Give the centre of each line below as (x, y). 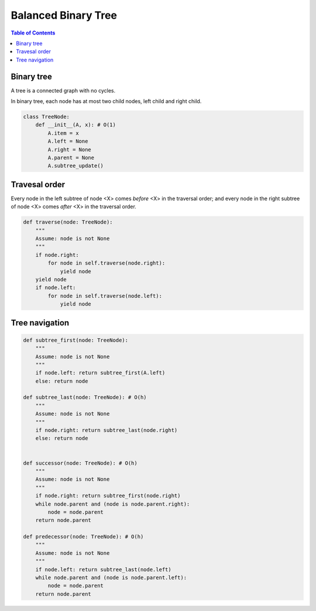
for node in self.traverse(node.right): (107, 263)
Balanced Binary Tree (64, 15)
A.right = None (70, 150)
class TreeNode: (47, 117)
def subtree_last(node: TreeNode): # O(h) (85, 397)
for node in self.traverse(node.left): (105, 296)
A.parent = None (71, 157)
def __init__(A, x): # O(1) (76, 125)
